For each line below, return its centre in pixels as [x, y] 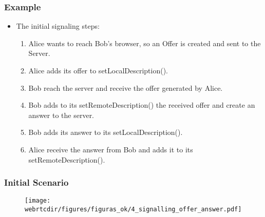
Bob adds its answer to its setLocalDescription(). [106, 132]
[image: [38, 201]
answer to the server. [61, 115]
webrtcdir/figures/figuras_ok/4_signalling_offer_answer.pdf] [133, 210]
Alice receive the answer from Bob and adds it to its [111, 149]
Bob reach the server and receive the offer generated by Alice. [126, 87]
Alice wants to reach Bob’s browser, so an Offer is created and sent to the [145, 43]
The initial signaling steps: [58, 26]
